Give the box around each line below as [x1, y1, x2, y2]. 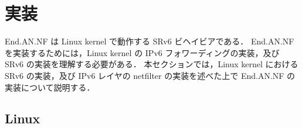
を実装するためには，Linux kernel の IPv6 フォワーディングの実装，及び [5, 46, 280, 58]
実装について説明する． [5, 81, 95, 93]
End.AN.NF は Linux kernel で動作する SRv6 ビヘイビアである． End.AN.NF [5, 35, 294, 47]
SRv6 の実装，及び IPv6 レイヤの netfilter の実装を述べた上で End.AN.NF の [5, 69, 296, 81]
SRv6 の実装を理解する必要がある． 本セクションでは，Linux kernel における [5, 58, 298, 70]
